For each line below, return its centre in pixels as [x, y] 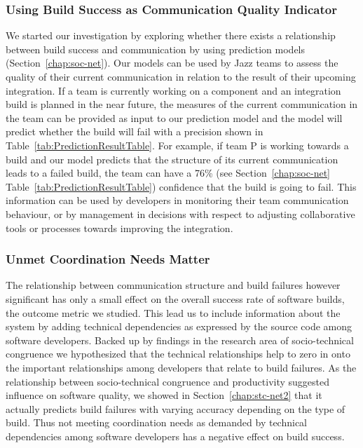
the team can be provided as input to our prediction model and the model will [174, 117]
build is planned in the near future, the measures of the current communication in [182, 104]
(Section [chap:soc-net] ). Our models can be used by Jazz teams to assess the [172, 63]
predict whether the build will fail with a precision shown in [135, 131]
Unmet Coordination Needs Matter [108, 259]
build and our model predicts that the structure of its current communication [172, 159]
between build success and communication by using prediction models [156, 49]
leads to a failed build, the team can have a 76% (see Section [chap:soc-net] [168, 173]
